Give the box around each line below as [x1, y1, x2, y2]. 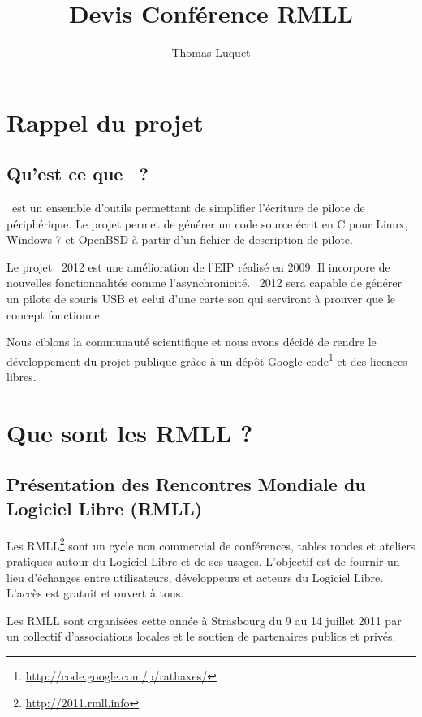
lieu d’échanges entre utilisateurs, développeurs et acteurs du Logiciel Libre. [6, 568, 384, 585]
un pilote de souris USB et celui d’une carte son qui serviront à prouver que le [6, 290, 396, 307]
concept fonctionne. [6, 306, 103, 323]
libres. [6, 368, 37, 385]
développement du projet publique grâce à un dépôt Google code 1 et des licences [6, 350, 407, 369]
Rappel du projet [6, 105, 204, 138]
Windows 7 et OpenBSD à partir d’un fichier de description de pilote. [6, 231, 353, 248]
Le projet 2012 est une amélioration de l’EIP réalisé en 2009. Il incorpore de [6, 258, 390, 275]
